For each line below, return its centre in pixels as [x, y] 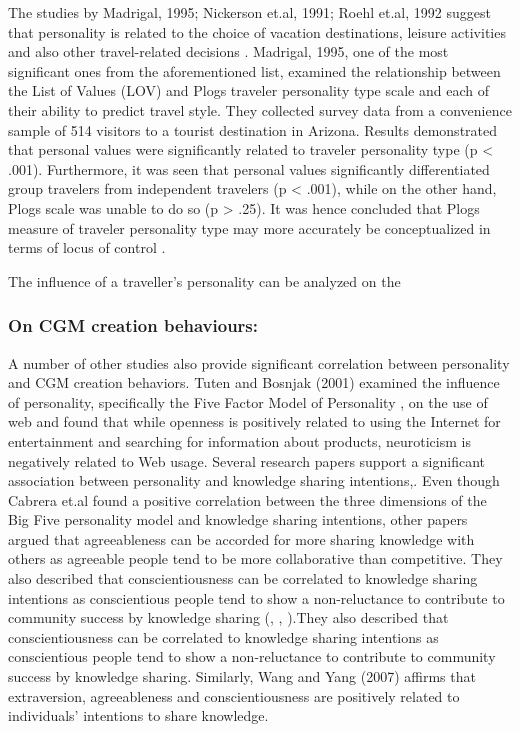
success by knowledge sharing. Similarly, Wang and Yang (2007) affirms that [242, 676]
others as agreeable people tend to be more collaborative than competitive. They [255, 558]
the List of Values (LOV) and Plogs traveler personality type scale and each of [248, 90]
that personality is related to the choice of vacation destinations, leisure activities [257, 31]
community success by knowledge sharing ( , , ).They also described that [228, 617]
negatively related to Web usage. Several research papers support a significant [247, 460]
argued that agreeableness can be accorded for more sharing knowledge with [241, 538]
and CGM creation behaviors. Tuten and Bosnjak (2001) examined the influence [254, 382]
